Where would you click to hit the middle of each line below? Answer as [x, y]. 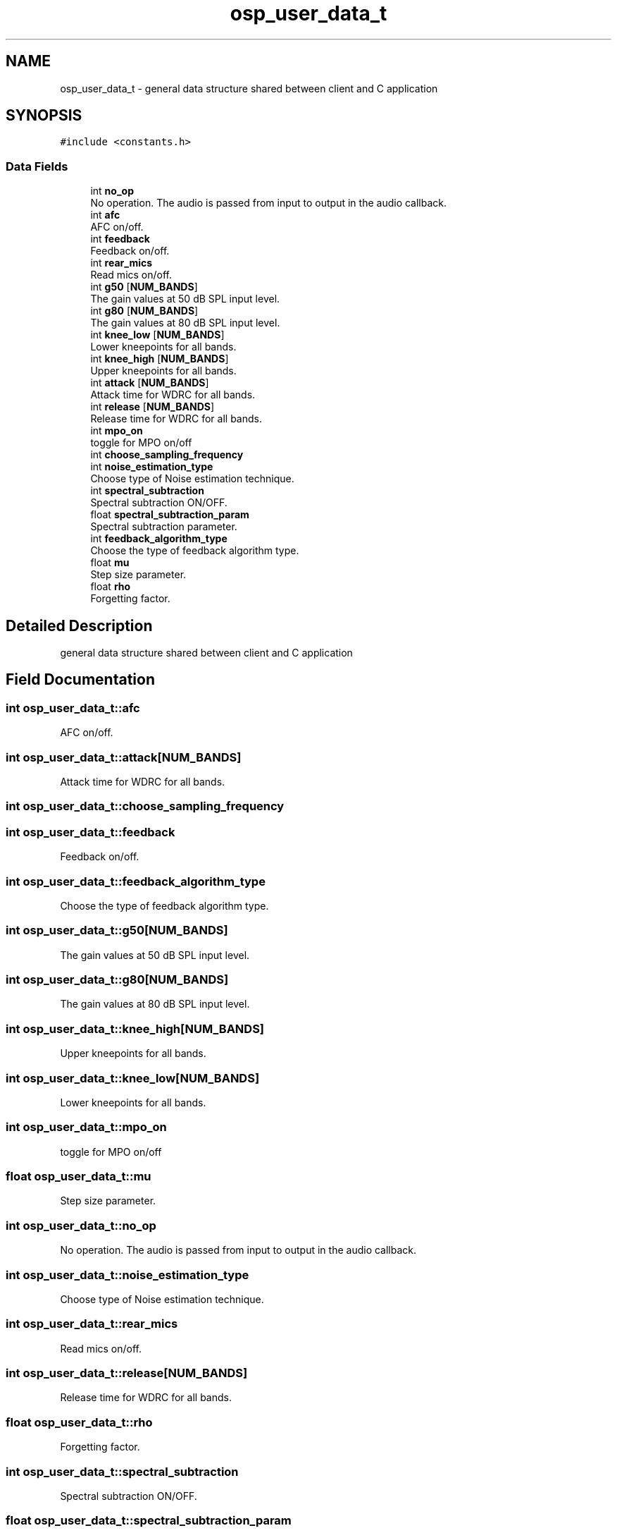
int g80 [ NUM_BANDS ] [144, 311]
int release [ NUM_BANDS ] [152, 407]
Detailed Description [79, 625]
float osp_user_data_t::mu [79, 1176]
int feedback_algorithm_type [159, 539]
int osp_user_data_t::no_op [81, 1225]
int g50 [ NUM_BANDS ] [144, 287]
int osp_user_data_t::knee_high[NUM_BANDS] [135, 1028]
